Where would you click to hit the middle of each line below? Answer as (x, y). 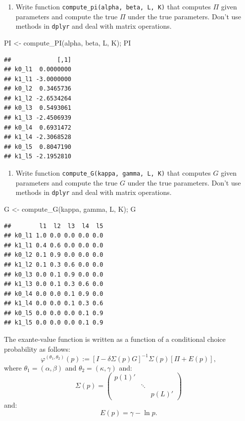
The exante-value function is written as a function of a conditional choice (115, 339)
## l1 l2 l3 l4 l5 (54, 226)
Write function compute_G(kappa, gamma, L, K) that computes (113, 173)
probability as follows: (37, 349)
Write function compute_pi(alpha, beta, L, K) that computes (113, 6)
